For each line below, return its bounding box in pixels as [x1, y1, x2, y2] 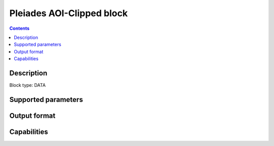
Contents [9, 25, 30, 31]
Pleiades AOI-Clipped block [9, 8, 128, 19]
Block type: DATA [9, 82, 46, 88]
